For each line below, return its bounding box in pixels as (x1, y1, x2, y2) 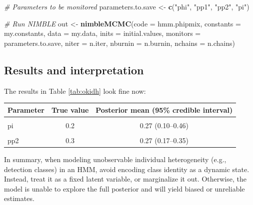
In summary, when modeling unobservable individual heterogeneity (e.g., (4, 154, 226, 164)
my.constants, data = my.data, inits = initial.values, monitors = (4, 28, 201, 38)
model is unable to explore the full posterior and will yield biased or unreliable (4, 183, 245, 194)
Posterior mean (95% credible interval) (95, 104, 233, 115)
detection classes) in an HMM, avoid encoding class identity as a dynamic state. (4, 164, 249, 174)
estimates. (4, 193, 34, 204)
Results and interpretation (4, 62, 144, 77)
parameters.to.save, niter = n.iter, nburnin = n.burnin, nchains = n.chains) (4, 37, 235, 48)
